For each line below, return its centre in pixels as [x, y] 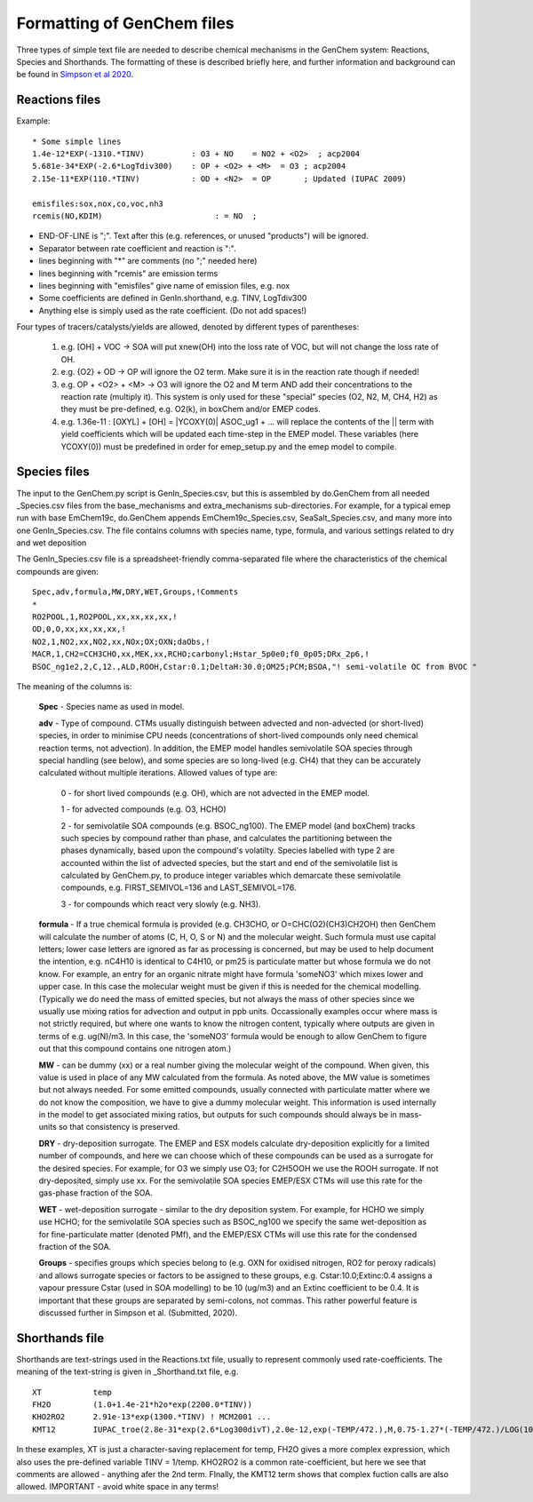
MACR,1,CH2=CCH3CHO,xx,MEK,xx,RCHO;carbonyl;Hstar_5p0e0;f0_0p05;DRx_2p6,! [201, 654]
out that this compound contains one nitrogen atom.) [135, 1049]
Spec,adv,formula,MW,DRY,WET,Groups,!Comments [135, 592]
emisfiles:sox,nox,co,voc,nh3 [98, 203]
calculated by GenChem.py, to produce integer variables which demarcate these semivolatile [231, 876]
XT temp [72, 1392]
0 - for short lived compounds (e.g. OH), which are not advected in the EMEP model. [215, 793]
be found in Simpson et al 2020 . [75, 75]
